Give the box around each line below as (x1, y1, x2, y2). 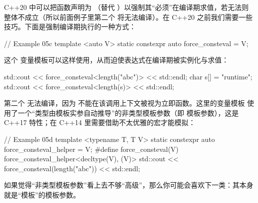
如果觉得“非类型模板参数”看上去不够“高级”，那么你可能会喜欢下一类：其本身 (4, 180, 254, 190)
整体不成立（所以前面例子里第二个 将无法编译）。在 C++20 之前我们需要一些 (4, 11, 253, 22)
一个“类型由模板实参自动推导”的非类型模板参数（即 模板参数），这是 (17, 107, 239, 118)
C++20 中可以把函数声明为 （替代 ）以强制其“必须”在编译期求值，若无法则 (4, 2, 249, 12)
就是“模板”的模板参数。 (4, 189, 80, 200)
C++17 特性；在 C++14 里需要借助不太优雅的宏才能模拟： (4, 117, 195, 128)
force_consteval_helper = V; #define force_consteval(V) (4, 143, 179, 154)
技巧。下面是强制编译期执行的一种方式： (4, 21, 136, 32)
